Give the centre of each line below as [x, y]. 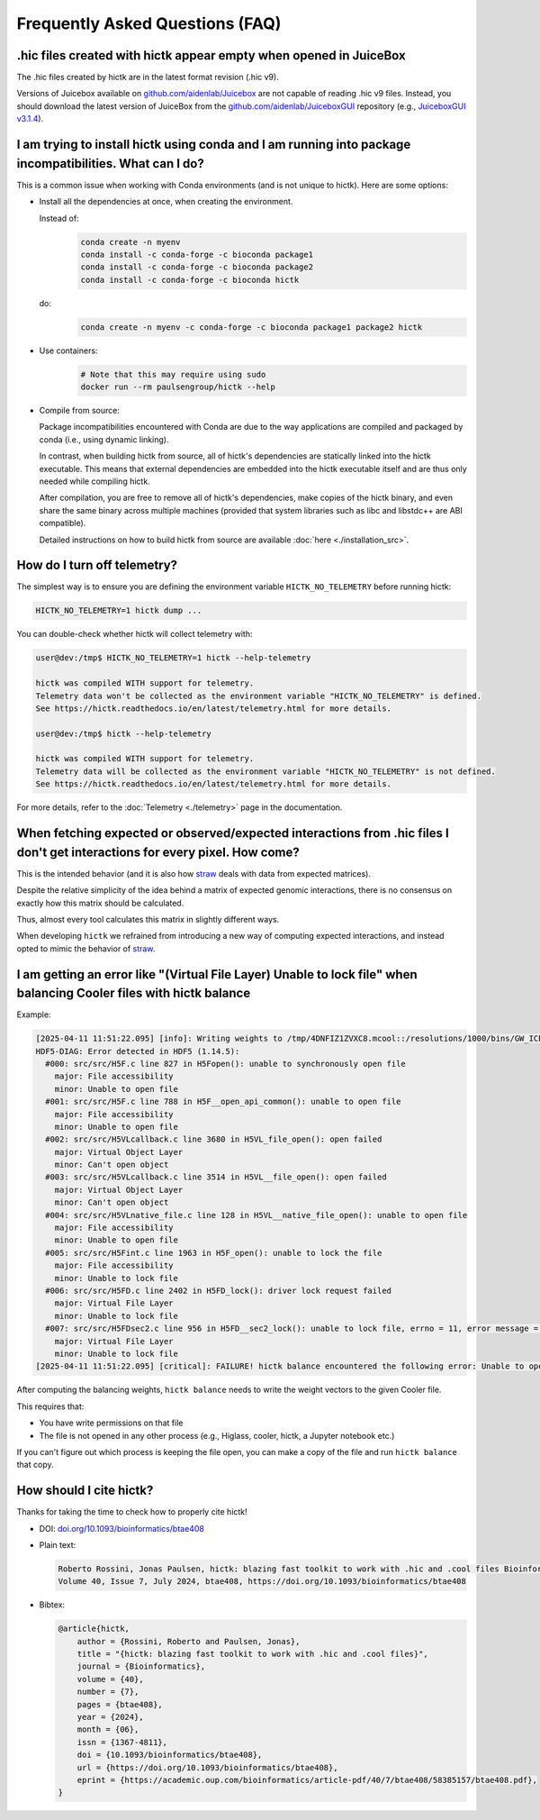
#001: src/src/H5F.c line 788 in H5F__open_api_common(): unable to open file [223, 1102]
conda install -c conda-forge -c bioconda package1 [197, 254]
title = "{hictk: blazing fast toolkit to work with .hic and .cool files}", [253, 1654]
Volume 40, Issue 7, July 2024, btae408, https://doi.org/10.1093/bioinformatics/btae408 [262, 1582]
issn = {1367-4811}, [122, 1742]
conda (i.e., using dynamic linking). [104, 439]
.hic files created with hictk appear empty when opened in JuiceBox [211, 55]
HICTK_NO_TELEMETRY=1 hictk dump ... [119, 611]
